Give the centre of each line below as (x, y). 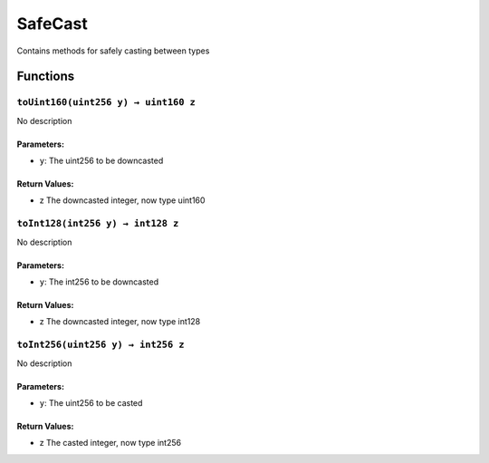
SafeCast (52, 24)
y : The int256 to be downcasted (99, 282)
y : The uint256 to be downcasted (101, 161)
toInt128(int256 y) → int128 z (98, 224)
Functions (46, 77)
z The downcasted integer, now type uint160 (122, 200)
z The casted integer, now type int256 (110, 443)
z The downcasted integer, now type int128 (120, 322)
